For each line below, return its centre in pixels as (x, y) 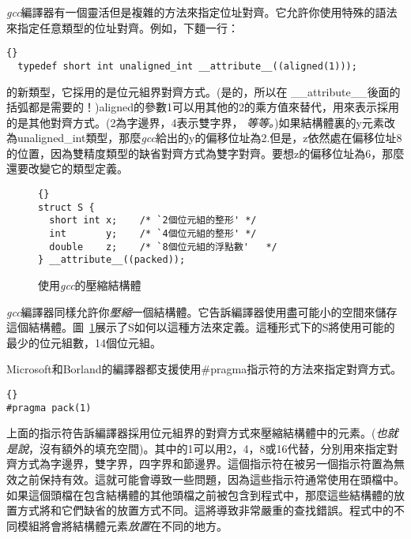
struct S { (66, 207)
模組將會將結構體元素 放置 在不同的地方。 (122, 525)
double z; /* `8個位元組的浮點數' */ (163, 247)
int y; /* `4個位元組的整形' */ (153, 234)
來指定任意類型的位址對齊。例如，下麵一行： (123, 27)
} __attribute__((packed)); (112, 260)
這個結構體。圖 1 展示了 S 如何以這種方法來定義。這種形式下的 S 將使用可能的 (201, 327)
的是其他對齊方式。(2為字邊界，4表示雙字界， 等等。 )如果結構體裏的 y (184, 122)
